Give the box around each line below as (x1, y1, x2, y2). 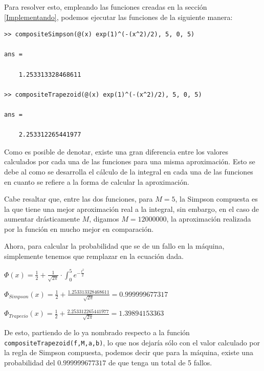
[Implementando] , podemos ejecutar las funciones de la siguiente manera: (4, 11, 233, 22)
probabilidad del (4, 357, 55, 367)
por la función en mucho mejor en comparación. (4, 223, 154, 234)
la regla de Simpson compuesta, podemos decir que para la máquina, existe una (4, 347, 253, 358)
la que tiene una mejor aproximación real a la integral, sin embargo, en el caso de (4, 203, 259, 214)
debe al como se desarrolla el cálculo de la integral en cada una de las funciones (4, 166, 253, 177)
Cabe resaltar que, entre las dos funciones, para (4, 193, 153, 204)
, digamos (89, 213, 119, 224)
